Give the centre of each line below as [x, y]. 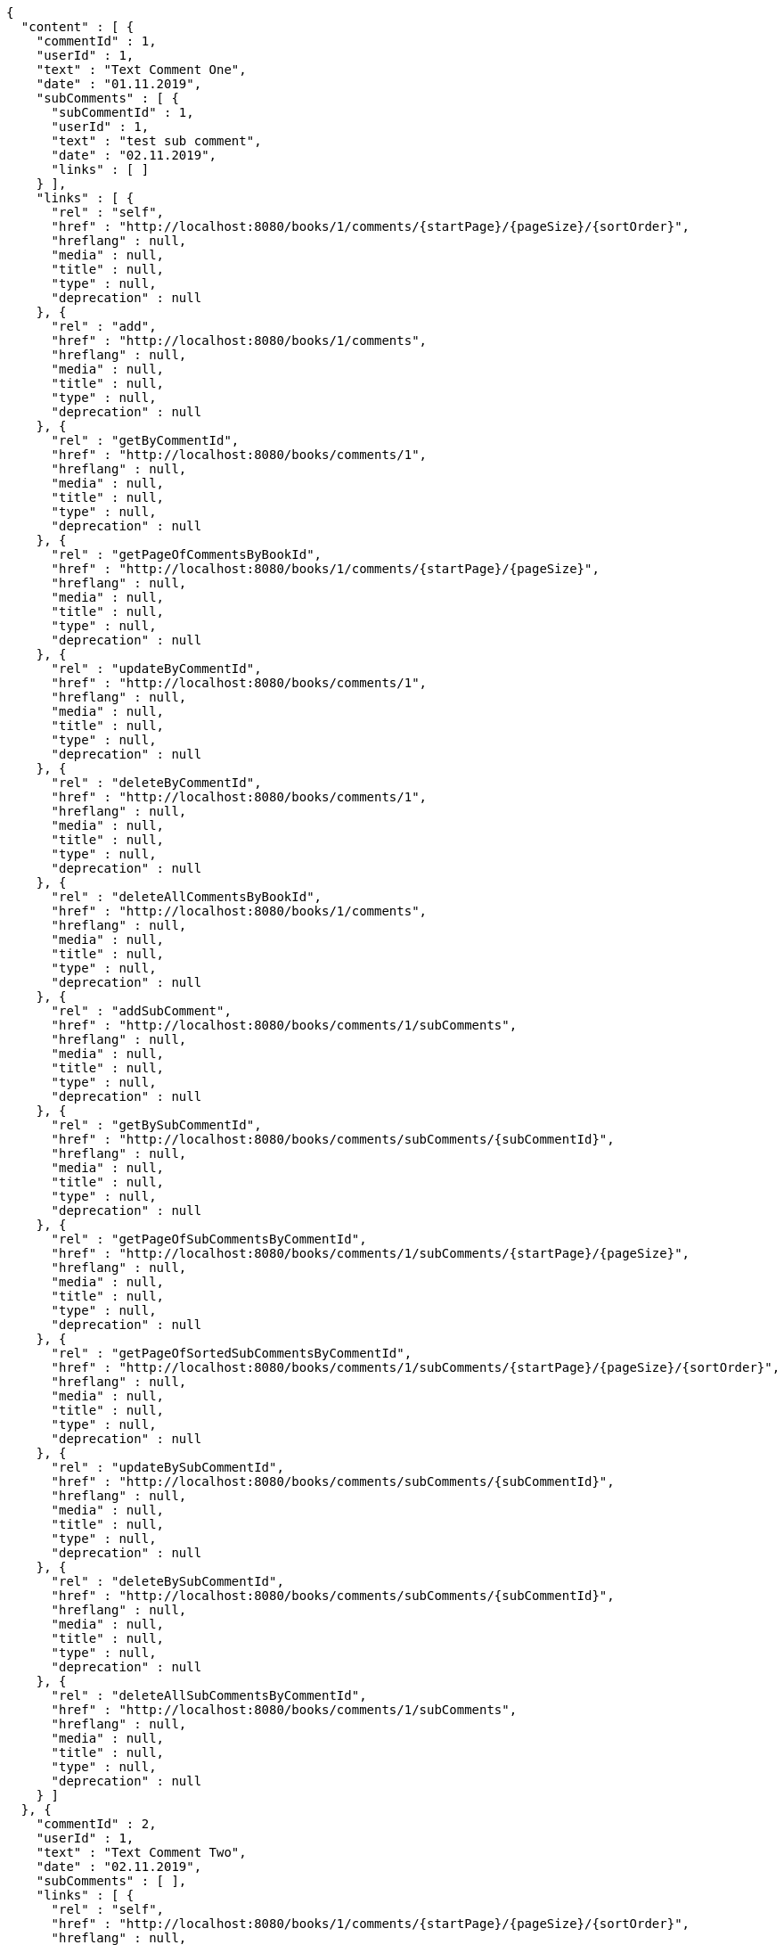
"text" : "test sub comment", [156, 141]
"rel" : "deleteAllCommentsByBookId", [187, 897]
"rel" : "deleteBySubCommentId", [167, 1581]
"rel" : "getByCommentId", [145, 440]
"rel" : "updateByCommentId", [156, 669]
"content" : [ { [78, 27]
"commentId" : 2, [96, 1824]
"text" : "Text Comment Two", [141, 1852]
